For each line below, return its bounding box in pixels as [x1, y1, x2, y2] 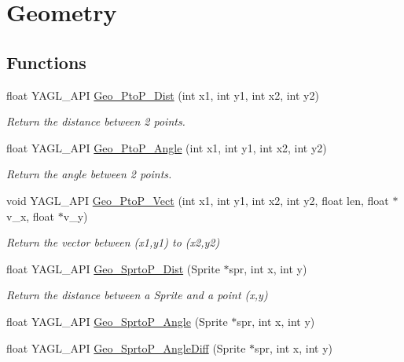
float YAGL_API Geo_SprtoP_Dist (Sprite [6, 260, 220, 276]
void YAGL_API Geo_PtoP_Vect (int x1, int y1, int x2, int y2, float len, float [6, 192, 389, 208]
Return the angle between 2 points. [6, 166, 172, 182]
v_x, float [6, 207, 55, 224]
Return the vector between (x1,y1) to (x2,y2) [6, 234, 220, 250]
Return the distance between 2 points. [6, 113, 185, 130]
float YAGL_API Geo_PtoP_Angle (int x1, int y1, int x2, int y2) [6, 139, 327, 155]
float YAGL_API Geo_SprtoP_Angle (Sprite [6, 313, 228, 329]
